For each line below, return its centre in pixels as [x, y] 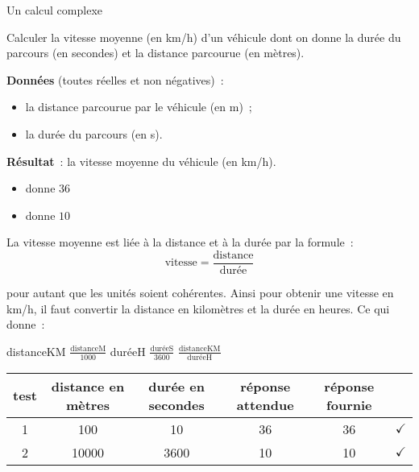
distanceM [88, 349]
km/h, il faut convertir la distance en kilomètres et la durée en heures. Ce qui [198, 308]
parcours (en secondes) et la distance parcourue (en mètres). [156, 53]
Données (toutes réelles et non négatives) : [115, 79]
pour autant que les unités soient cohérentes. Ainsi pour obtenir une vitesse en [200, 292]
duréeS [162, 349]
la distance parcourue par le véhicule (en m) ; [139, 107]
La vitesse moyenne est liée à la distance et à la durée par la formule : [180, 242]
